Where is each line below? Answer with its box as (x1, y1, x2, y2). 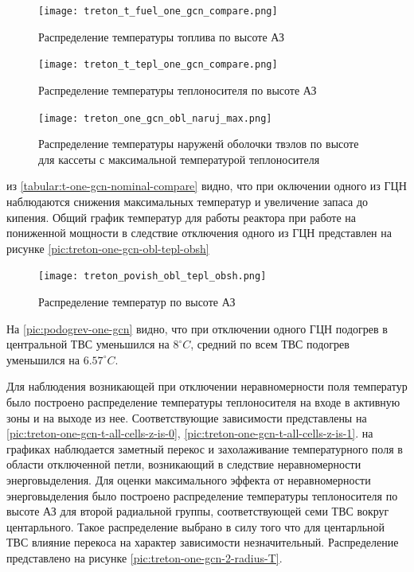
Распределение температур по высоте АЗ (38, 293, 236, 309)
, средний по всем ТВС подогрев (190, 336, 350, 352)
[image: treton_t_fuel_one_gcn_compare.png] (38, 6, 278, 17)
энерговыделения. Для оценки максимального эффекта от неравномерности (6, 471, 371, 488)
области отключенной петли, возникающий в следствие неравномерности (6, 456, 361, 473)
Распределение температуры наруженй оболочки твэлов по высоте (38, 135, 359, 152)
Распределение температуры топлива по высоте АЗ (38, 28, 285, 45)
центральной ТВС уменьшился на (6, 336, 170, 352)
